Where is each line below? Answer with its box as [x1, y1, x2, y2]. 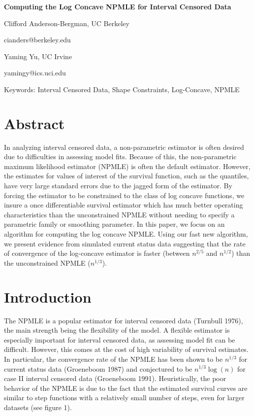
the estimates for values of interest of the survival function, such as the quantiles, [4, 171, 249, 181]
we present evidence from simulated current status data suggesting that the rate [4, 238, 246, 248]
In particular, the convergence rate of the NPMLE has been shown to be [4, 353, 223, 364]
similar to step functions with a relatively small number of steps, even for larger [4, 392, 245, 403]
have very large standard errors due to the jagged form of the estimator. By [4, 180, 232, 191]
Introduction [4, 286, 92, 307]
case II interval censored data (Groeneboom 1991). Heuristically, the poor [4, 373, 226, 383]
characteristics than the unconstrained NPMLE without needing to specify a [4, 209, 235, 219]
